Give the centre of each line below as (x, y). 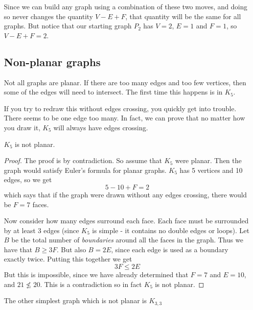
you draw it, (22, 127)
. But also (71, 249)
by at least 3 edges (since (42, 230)
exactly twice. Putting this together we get (68, 259)
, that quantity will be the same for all (183, 16)
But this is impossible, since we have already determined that (96, 274)
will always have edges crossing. (101, 127)
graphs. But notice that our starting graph (68, 26)
